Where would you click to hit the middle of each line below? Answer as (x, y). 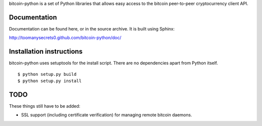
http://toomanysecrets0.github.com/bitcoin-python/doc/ (65, 38)
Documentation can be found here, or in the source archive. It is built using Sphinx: (92, 28)
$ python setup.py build (47, 74)
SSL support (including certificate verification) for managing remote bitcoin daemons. (106, 115)
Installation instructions (46, 51)
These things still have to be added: (45, 106)
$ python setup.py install (50, 81)
